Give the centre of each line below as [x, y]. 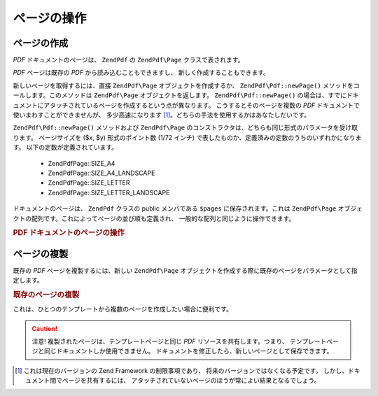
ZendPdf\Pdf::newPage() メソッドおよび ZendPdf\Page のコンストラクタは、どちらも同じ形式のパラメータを [176, 128]
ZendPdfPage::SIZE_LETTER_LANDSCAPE [109, 192]
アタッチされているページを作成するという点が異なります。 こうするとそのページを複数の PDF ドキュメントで [202, 105]
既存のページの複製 [46, 295]
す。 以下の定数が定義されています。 [65, 148]
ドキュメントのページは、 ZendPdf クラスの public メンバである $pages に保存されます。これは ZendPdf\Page [175, 208]
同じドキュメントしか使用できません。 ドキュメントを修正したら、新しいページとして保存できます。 [188, 351]
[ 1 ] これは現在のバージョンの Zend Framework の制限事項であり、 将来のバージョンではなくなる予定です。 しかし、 [182, 370]
